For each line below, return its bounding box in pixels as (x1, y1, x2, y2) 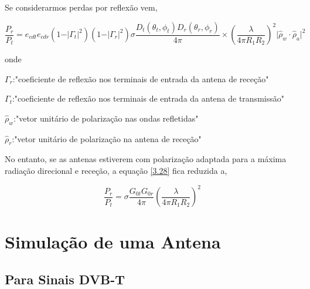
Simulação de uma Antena (5, 230, 221, 254)
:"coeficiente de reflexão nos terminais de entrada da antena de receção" (12, 72, 269, 85)
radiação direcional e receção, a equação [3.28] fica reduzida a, (5, 164, 227, 176)
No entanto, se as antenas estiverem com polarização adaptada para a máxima (5, 153, 287, 165)
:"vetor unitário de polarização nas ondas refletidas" (13, 112, 199, 124)
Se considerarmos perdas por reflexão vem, (5, 1, 158, 13)
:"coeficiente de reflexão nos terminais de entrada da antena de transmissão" (12, 92, 284, 105)
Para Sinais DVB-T (5, 270, 125, 288)
